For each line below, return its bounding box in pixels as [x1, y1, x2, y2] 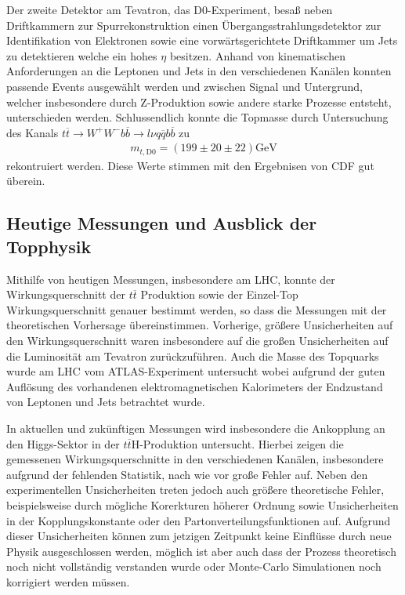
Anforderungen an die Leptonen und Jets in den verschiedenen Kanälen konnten [6, 63, 392, 79]
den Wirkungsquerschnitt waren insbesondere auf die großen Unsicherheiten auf [6, 332, 389, 348]
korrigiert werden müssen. [6, 573, 130, 590]
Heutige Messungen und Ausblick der [6, 211, 317, 235]
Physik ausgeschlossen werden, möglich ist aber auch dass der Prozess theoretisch [6, 542, 396, 559]
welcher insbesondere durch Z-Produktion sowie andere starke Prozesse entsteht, [6, 93, 392, 110]
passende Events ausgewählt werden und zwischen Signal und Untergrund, [6, 78, 363, 94]
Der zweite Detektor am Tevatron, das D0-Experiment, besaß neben [6, 2, 333, 17]
